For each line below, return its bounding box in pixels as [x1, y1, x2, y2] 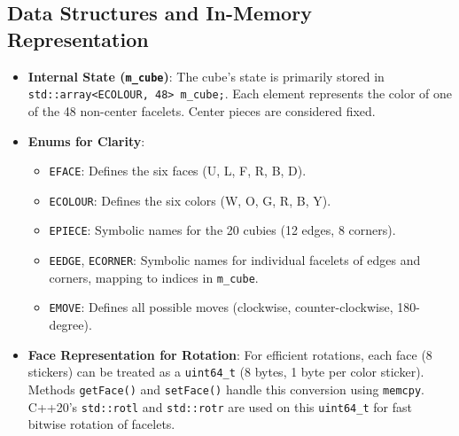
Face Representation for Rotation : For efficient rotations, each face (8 [27, 345, 432, 363]
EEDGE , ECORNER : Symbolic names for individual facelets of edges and [49, 251, 421, 269]
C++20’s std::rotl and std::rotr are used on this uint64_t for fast [27, 397, 412, 416]
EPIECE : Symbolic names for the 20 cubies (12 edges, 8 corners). [49, 221, 396, 239]
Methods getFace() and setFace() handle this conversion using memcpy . [27, 379, 424, 398]
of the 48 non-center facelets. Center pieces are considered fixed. [27, 101, 376, 120]
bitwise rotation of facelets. [27, 415, 175, 433]
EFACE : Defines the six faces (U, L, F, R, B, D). [49, 161, 307, 180]
